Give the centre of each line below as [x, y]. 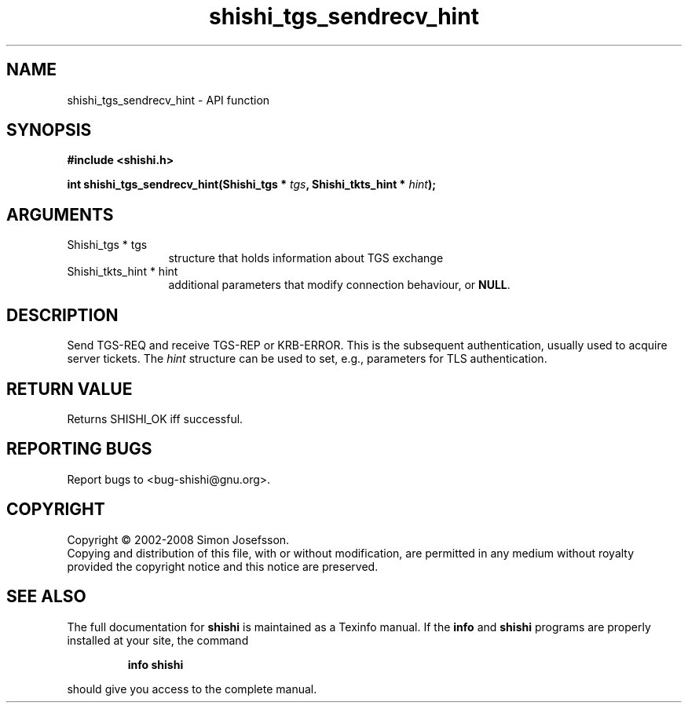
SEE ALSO [46, 597]
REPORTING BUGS [79, 449]
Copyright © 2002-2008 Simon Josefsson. [178, 539]
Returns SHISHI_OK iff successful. [155, 418]
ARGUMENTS [60, 214]
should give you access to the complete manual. [192, 689]
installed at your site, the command [158, 640]
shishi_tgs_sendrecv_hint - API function [168, 100]
